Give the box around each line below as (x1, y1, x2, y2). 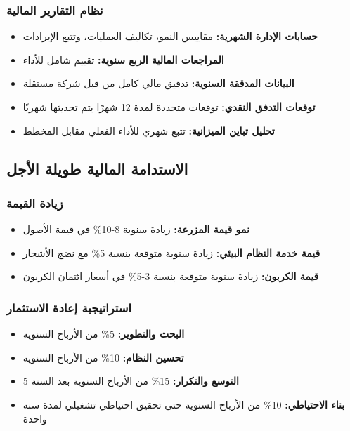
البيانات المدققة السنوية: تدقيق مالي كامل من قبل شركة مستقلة (22, 76, 294, 91)
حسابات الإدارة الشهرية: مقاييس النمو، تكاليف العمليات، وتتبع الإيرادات (22, 29, 318, 44)
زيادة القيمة (6, 194, 63, 211)
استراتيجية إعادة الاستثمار (6, 298, 131, 316)
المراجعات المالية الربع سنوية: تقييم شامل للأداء (22, 52, 224, 67)
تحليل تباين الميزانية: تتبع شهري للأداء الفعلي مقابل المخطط (22, 123, 275, 138)
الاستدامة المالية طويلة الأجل (6, 157, 188, 179)
